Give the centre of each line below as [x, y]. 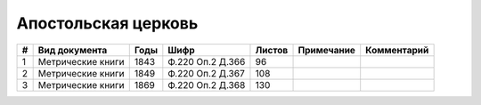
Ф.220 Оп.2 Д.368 [207, 85]
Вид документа [73, 50]
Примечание [327, 50]
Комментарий [397, 50]
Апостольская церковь [107, 23]
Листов [272, 50]
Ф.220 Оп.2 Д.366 [207, 61]
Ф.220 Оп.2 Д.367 [206, 73]
